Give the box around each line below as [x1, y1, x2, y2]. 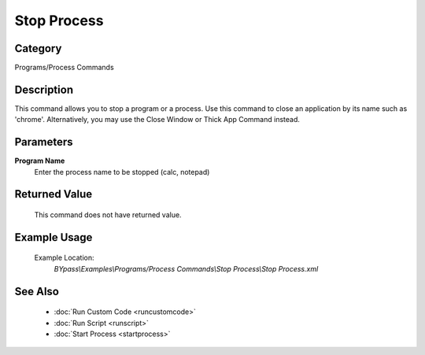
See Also [14, 284, 59, 298]
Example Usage [14, 231, 93, 244]
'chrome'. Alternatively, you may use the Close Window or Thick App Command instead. [14, 115, 301, 124]
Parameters [14, 135, 73, 149]
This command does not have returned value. [34, 210, 182, 220]
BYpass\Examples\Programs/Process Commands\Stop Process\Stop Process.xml [54, 264, 319, 273]
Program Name [14, 156, 65, 165]
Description [14, 83, 74, 96]
